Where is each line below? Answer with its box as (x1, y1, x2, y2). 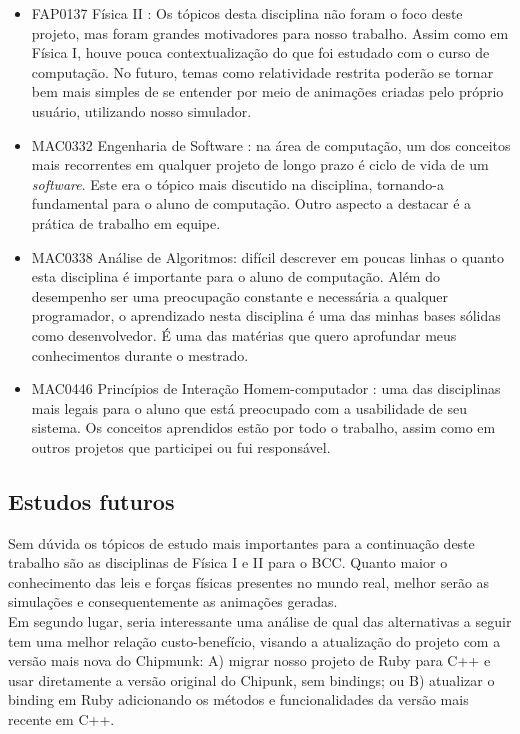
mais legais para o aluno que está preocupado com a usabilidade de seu (31, 397, 468, 418)
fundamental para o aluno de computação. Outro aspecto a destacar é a (31, 193, 472, 214)
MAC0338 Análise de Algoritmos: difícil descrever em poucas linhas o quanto (31, 246, 505, 267)
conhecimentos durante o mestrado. (31, 344, 249, 365)
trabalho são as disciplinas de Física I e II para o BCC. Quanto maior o (8, 552, 448, 573)
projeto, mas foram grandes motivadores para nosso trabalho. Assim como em (31, 22, 509, 43)
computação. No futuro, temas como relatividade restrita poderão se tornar (31, 61, 494, 82)
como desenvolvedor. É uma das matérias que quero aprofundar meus (31, 324, 457, 345)
